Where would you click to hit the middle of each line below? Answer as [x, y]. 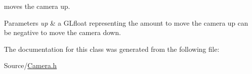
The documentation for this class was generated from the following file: [112, 49]
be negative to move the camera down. [63, 32]
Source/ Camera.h [30, 65]
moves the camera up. [37, 6]
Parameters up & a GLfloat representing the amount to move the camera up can [126, 22]
